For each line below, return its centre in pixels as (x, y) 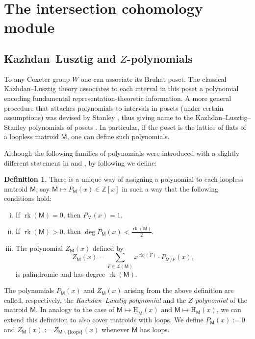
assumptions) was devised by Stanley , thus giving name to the (99, 117)
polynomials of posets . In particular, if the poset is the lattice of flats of (137, 127)
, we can (229, 309)
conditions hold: (28, 198)
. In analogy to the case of (75, 309)
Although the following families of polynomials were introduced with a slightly (122, 153)
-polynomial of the (220, 300)
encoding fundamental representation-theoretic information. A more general (118, 98)
